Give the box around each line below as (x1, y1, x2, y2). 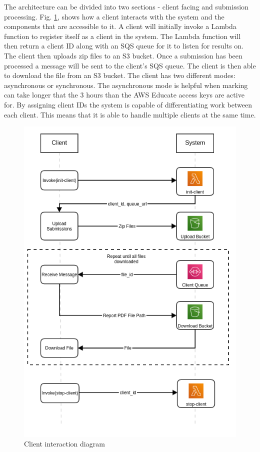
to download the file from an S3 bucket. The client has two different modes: (4, 70, 235, 80)
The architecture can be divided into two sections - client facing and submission (4, 1, 248, 11)
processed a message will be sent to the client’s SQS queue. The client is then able (4, 60, 256, 70)
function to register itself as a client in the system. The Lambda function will (4, 30, 241, 41)
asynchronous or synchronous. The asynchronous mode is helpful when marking (4, 79, 248, 90)
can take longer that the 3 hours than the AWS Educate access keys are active (4, 89, 244, 100)
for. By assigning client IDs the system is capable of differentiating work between (4, 99, 252, 109)
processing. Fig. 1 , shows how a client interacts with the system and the (4, 11, 224, 21)
